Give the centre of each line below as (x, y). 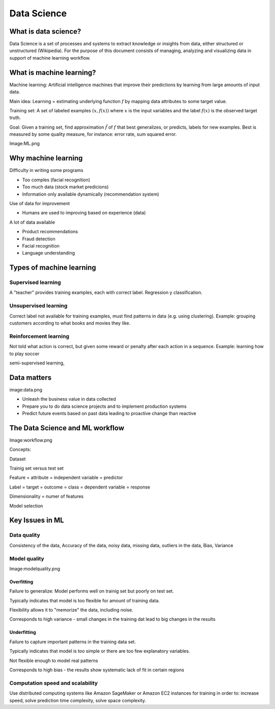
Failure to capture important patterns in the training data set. (73, 642)
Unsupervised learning (38, 306)
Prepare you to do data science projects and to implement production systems (104, 406)
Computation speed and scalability (53, 683)
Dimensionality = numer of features (47, 496)
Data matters (31, 377)
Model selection (26, 506)
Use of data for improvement (40, 203)
